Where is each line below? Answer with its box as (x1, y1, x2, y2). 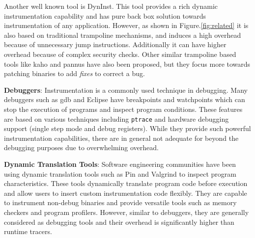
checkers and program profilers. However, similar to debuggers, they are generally (4, 207, 249, 217)
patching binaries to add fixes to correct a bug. (4, 68, 145, 79)
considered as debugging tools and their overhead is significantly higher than (4, 216, 234, 227)
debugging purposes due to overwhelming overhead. (4, 142, 159, 153)
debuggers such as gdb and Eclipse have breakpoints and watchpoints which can (4, 94, 245, 105)
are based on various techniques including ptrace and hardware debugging (4, 113, 229, 124)
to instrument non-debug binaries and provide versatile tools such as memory (4, 197, 237, 208)
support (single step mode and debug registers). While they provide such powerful (4, 123, 251, 133)
